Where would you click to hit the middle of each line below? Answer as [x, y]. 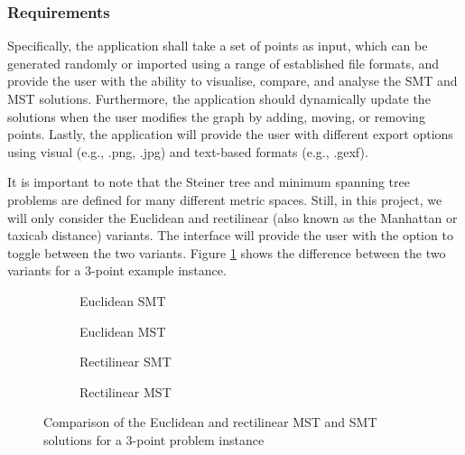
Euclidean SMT [123, 300]
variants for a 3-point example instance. [117, 270]
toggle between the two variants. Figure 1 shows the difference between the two [227, 252]
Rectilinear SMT [126, 362]
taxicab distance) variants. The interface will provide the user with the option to [230, 235]
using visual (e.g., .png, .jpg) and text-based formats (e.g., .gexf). [188, 151]
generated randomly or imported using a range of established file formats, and [223, 63]
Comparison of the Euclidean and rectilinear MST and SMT [210, 422]
